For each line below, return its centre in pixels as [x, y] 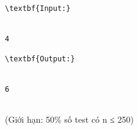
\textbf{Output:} [40, 59]
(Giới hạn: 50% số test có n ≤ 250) [69, 119]
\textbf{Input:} [38, 9]
